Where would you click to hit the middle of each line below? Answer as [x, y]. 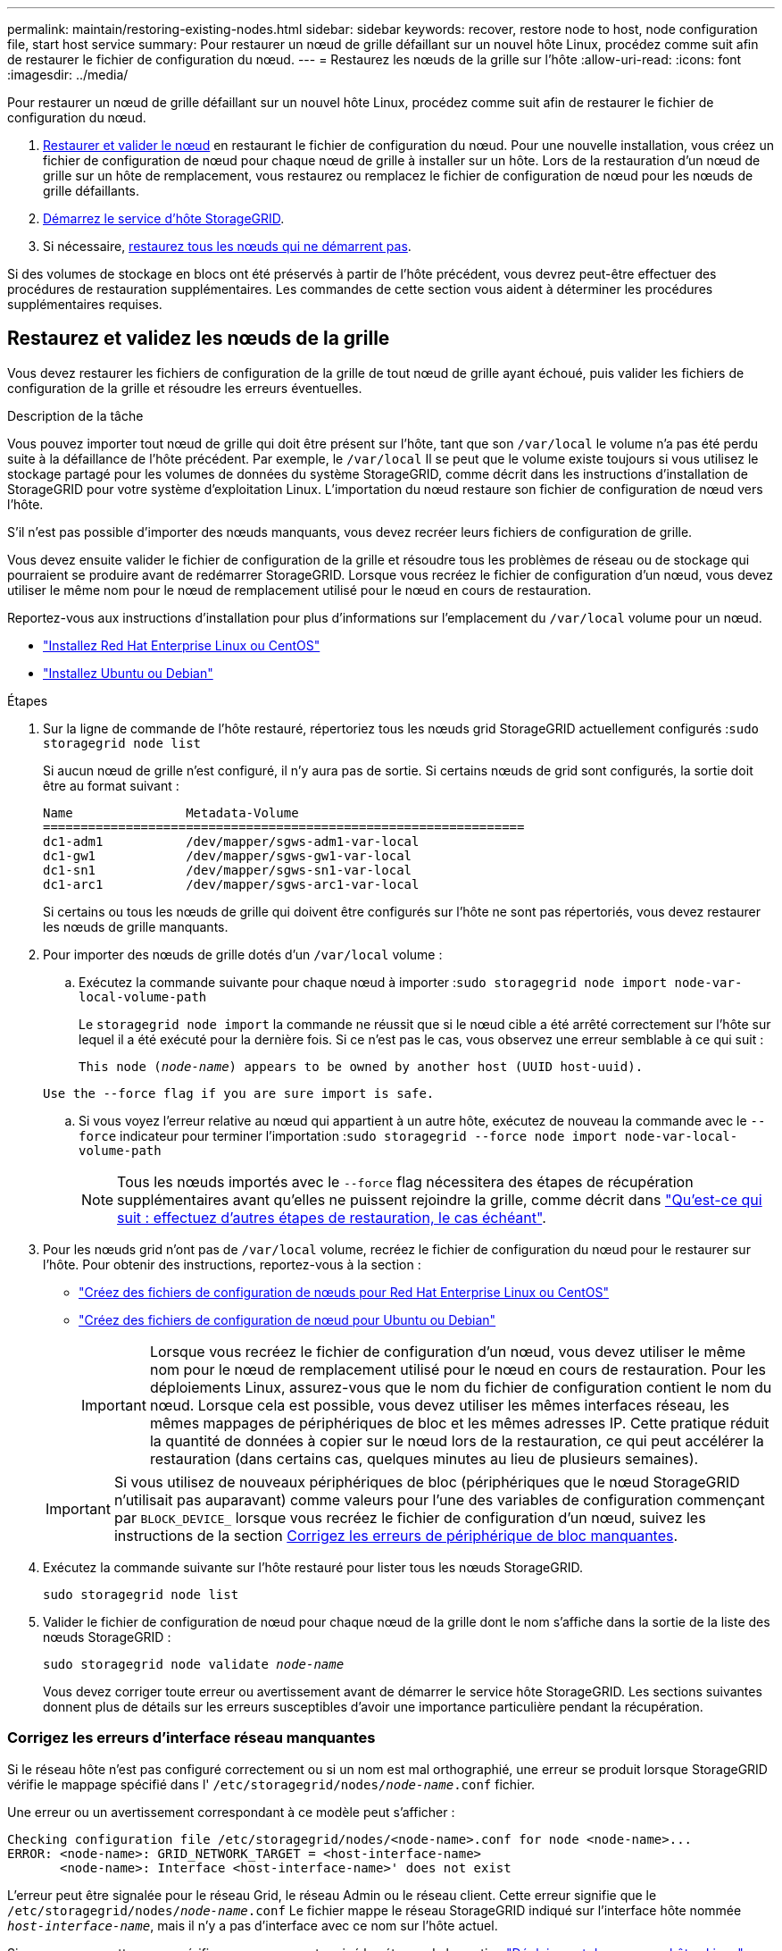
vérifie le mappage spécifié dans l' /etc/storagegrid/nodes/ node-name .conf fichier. [271, 1784]
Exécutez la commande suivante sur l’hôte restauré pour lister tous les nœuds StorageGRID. [313, 1567]
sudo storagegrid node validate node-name [194, 1664]
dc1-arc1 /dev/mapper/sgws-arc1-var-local [231, 884]
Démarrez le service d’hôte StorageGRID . [164, 218]
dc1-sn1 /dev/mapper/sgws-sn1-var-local [228, 870]
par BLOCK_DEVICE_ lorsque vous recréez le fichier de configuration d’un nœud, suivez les [410, 1517]
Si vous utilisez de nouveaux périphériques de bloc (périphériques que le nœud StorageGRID [427, 1482]
